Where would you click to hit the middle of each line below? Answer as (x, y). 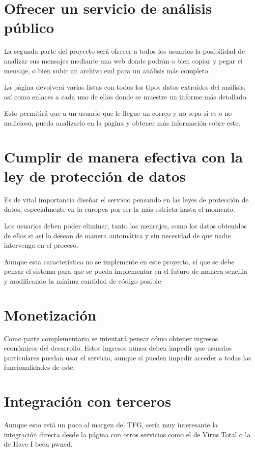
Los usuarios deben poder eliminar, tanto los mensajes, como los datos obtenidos (126, 225)
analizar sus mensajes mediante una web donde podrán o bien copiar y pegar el (123, 60)
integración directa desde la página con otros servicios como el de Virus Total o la (127, 434)
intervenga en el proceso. (41, 245)
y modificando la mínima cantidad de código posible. (84, 280)
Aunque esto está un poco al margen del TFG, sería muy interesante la (111, 425)
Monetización (50, 314)
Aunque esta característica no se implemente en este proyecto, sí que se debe (119, 261)
